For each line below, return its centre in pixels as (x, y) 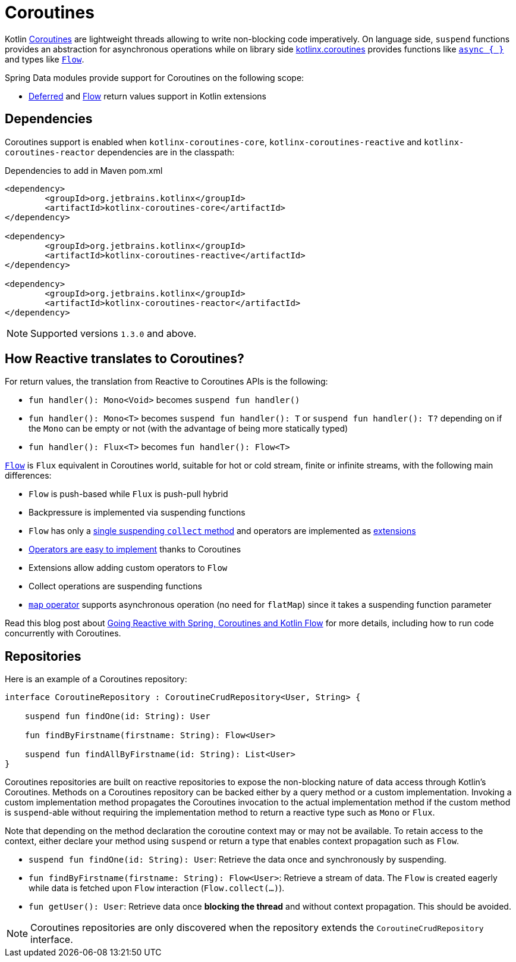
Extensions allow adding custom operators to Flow (128, 568)
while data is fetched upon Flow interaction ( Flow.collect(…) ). (157, 888)
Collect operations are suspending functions (115, 586)
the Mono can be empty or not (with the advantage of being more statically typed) (188, 429)
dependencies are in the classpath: (166, 152)
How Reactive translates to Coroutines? (125, 359)
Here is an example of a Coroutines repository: (96, 679)
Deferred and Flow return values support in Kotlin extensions (147, 96)
